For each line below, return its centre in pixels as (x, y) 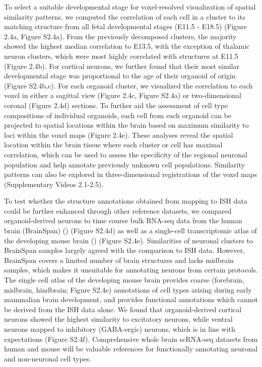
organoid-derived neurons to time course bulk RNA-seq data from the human (123, 220)
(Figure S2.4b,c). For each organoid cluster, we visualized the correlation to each (128, 85)
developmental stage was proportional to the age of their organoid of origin (120, 76)
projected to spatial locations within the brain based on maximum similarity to (126, 125)
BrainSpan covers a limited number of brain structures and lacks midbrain (119, 260)
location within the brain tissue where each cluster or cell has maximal (113, 145)
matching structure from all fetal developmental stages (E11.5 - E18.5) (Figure (126, 26)
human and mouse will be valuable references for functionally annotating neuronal (131, 349)
